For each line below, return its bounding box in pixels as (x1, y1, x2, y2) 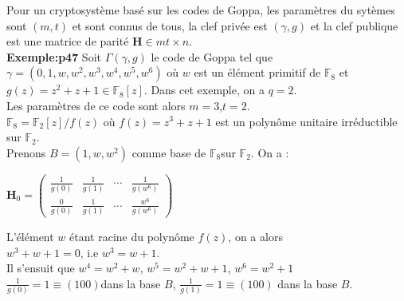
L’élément (6, 228, 54, 245)
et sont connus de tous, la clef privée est (72, 17, 268, 34)
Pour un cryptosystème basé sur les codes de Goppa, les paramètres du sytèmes (6, 2, 395, 18)
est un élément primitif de (194, 64, 321, 81)
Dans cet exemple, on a (151, 81, 265, 98)
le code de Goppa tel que (151, 48, 273, 65)
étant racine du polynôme (69, 228, 194, 245)
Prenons (6, 144, 46, 160)
